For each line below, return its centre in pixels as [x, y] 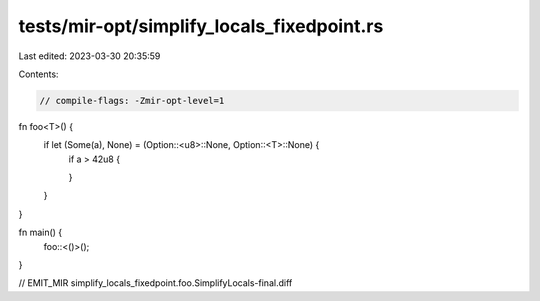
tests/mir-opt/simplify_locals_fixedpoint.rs [201, 26]
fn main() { [40, 232]
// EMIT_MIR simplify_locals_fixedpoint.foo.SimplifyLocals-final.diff [155, 283]
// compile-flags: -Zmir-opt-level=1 [132, 100]
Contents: [38, 74]
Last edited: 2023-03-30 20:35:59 [89, 56]
